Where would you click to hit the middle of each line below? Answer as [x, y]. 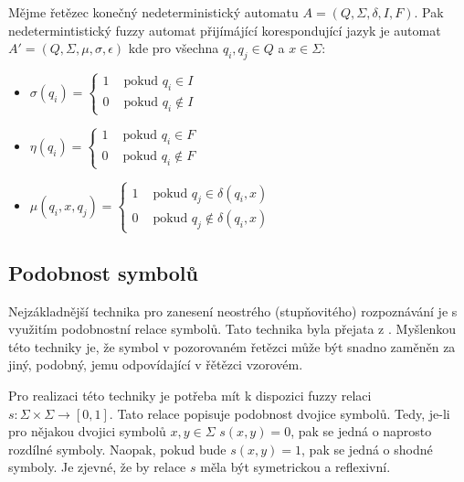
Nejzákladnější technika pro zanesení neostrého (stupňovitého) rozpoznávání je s [233, 311]
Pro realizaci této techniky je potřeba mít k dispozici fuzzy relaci [190, 396]
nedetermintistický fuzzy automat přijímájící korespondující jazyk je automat [225, 30]
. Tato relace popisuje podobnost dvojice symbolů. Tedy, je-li [279, 413]
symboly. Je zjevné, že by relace [97, 467]
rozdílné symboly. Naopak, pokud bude [117, 449]
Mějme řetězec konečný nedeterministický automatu [153, 12]
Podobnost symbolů [103, 272]
